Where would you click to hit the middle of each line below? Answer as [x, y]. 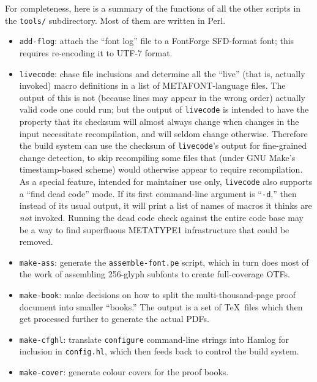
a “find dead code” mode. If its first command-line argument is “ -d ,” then [158, 193]
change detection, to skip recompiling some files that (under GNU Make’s [157, 157]
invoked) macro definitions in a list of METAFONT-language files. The [152, 85]
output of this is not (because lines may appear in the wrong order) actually [162, 97]
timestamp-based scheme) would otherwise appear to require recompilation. [161, 169]
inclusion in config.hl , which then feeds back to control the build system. [159, 351]
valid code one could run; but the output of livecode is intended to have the [164, 109]
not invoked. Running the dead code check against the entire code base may [161, 217]
